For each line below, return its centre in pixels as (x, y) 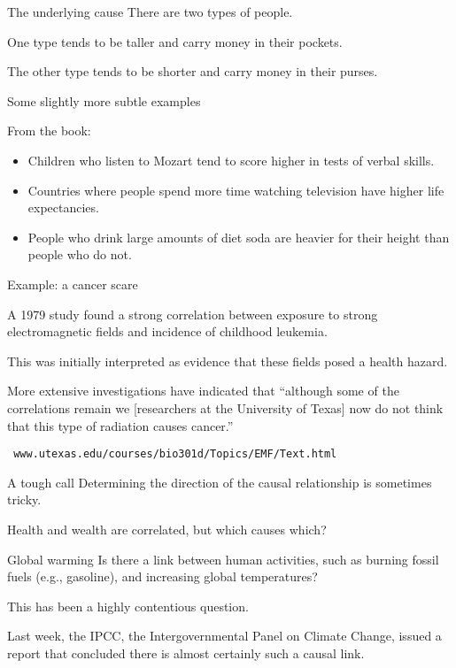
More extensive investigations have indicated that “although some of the (203, 391)
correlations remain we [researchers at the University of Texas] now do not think (225, 407)
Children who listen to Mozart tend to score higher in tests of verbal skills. (231, 160)
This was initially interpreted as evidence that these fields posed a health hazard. (228, 361)
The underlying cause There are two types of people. (150, 12)
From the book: (49, 131)
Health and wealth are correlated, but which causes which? (167, 529)
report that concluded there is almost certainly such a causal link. (186, 653)
